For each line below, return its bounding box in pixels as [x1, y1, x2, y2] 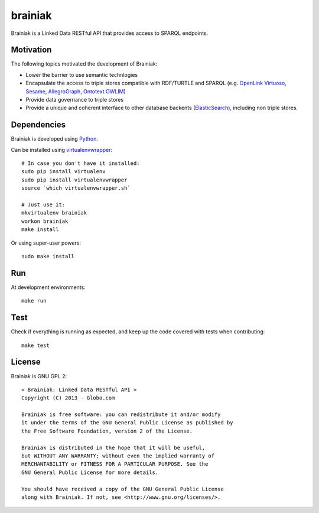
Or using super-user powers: [11, 239, 82, 246]
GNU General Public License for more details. [21, 469, 159, 476]
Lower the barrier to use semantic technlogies [25, 71, 138, 78]
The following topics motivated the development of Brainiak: [11, 60, 158, 67]
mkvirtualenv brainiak [21, 210, 87, 216]
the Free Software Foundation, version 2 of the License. [21, 427, 193, 434]
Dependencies [11, 120, 66, 130]
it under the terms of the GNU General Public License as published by [21, 420, 233, 426]
